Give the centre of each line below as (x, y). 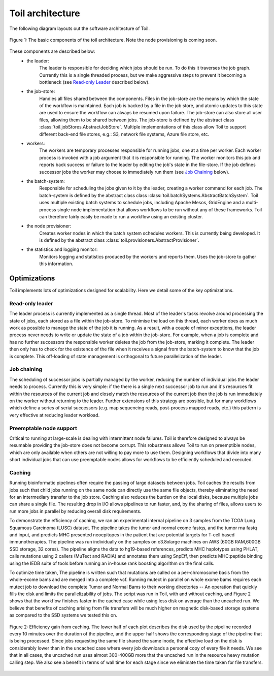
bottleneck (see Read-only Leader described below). (94, 82)
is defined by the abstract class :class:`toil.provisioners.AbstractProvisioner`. (119, 240)
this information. (56, 264)
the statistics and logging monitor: (62, 249)
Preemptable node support (43, 428)
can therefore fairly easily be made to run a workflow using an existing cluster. (121, 216)
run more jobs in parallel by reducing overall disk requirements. (75, 511)
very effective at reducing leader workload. (55, 415)
